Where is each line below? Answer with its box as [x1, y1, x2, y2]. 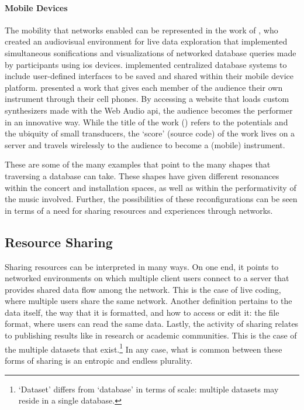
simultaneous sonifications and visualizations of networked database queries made [5, 46, 296, 59]
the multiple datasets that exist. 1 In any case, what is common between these [5, 341, 282, 355]
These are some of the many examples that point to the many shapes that [5, 158, 271, 170]
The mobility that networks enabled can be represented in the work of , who [5, 23, 278, 36]
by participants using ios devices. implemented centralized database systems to [5, 58, 287, 70]
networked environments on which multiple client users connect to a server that [5, 272, 289, 284]
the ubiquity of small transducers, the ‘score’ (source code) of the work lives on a [5, 127, 295, 139]
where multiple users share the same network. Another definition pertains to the [5, 295, 292, 307]
